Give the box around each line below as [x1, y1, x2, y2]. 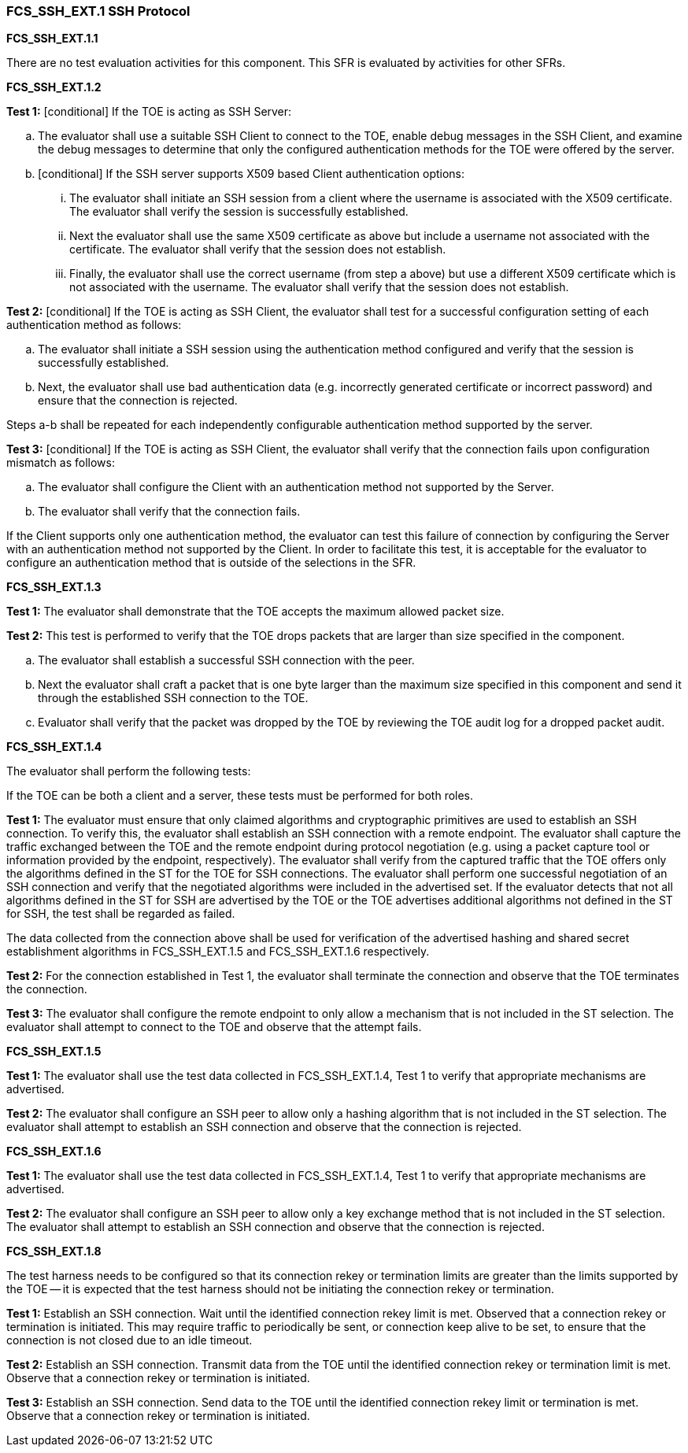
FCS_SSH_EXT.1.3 [6, 580, 102, 594]
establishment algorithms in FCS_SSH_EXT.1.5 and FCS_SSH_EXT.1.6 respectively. [6, 945, 430, 959]
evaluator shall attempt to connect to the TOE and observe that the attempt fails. [6, 1020, 422, 1034]
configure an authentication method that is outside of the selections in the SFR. [6, 556, 416, 570]
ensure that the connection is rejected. [38, 394, 238, 408]
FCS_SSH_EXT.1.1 [6, 31, 98, 46]
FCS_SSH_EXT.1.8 [6, 1244, 102, 1259]
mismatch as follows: [6, 456, 115, 470]
